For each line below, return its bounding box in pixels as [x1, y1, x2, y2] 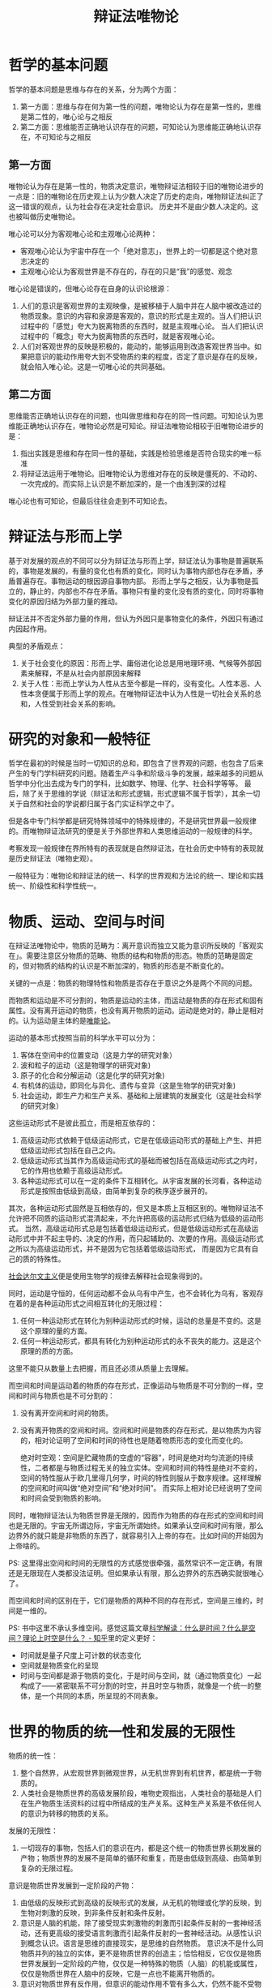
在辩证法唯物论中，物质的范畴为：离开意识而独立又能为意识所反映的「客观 [8, 941, 257, 951]
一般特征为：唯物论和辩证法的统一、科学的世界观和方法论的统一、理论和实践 [8, 871, 264, 881]
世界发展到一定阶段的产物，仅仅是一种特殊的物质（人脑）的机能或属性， [19, 1959, 261, 1969]
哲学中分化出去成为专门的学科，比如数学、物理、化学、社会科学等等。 [8, 779, 243, 788]
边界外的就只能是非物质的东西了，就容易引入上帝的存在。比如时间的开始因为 [8, 1531, 264, 1541]
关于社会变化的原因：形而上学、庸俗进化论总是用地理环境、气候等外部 [19, 658, 255, 668]
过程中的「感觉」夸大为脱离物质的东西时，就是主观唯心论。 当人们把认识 [19, 321, 264, 331]
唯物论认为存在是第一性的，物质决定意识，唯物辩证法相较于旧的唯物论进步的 [8, 181, 264, 191]
